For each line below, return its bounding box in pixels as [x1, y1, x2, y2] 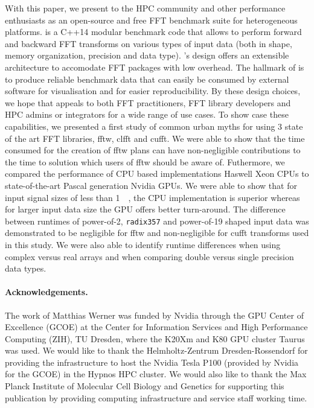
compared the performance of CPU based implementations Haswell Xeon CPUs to [5, 167, 309, 180]
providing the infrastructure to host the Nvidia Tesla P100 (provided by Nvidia [5, 355, 299, 368]
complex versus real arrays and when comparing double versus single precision [5, 250, 294, 263]
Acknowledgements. [5, 285, 88, 298]
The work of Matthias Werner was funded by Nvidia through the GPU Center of [5, 308, 304, 321]
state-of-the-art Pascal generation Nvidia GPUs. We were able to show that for [5, 179, 297, 191]
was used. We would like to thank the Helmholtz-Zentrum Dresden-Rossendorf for [5, 344, 308, 357]
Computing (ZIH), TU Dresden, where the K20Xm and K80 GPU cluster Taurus [5, 332, 305, 345]
